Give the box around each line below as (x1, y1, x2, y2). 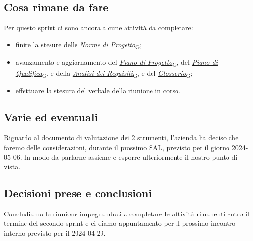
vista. (4, 161, 21, 171)
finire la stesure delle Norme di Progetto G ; (15, 39, 142, 51)
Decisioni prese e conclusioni (4, 185, 152, 200)
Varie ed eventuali (4, 109, 98, 125)
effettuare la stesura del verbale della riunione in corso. (15, 85, 180, 96)
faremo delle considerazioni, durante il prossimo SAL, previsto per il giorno (4, 142, 230, 152)
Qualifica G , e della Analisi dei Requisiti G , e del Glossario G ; (15, 68, 193, 79)
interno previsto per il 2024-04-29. (4, 227, 106, 238)
